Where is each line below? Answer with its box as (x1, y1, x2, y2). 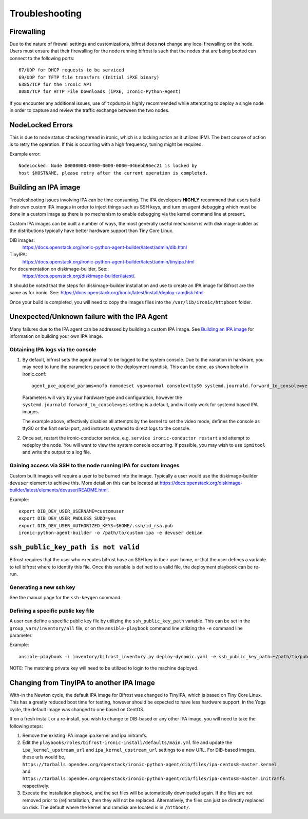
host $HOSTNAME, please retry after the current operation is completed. (18, 170, 208, 176)
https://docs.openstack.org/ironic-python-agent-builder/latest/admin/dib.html (22, 244, 187, 250)
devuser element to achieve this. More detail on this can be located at (9, 480, 159, 486)
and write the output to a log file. (22, 449, 92, 455)
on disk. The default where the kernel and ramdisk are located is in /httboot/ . (22, 804, 190, 810)
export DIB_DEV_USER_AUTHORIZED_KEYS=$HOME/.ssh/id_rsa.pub (18, 523, 173, 528)
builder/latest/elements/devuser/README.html (9, 487, 108, 493)
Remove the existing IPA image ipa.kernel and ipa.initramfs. (22, 732, 148, 739)
